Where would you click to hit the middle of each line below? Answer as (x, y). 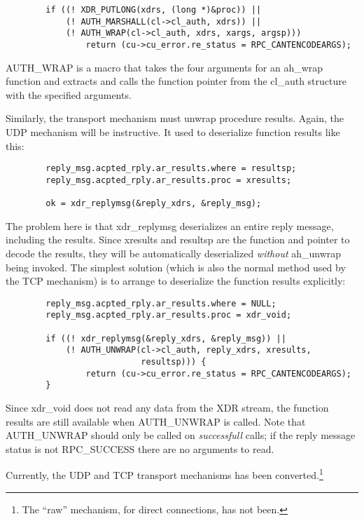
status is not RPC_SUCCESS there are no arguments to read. (140, 448)
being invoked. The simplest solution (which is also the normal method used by (176, 267)
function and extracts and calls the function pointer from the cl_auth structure (176, 81)
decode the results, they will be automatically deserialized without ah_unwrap (174, 253)
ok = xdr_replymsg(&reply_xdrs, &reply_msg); (154, 204)
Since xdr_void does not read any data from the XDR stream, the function (167, 408)
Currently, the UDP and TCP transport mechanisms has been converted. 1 (164, 474)
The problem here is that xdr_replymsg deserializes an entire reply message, (170, 225)
